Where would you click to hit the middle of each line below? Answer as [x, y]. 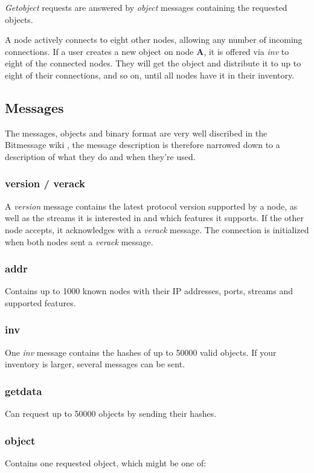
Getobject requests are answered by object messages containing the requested [146, 7]
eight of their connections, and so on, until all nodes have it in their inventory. [150, 75]
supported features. [40, 302]
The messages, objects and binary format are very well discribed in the [136, 133]
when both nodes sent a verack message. [79, 241]
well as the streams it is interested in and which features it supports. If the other [155, 218]
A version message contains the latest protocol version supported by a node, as [151, 206]
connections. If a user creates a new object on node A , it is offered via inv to [147, 51]
